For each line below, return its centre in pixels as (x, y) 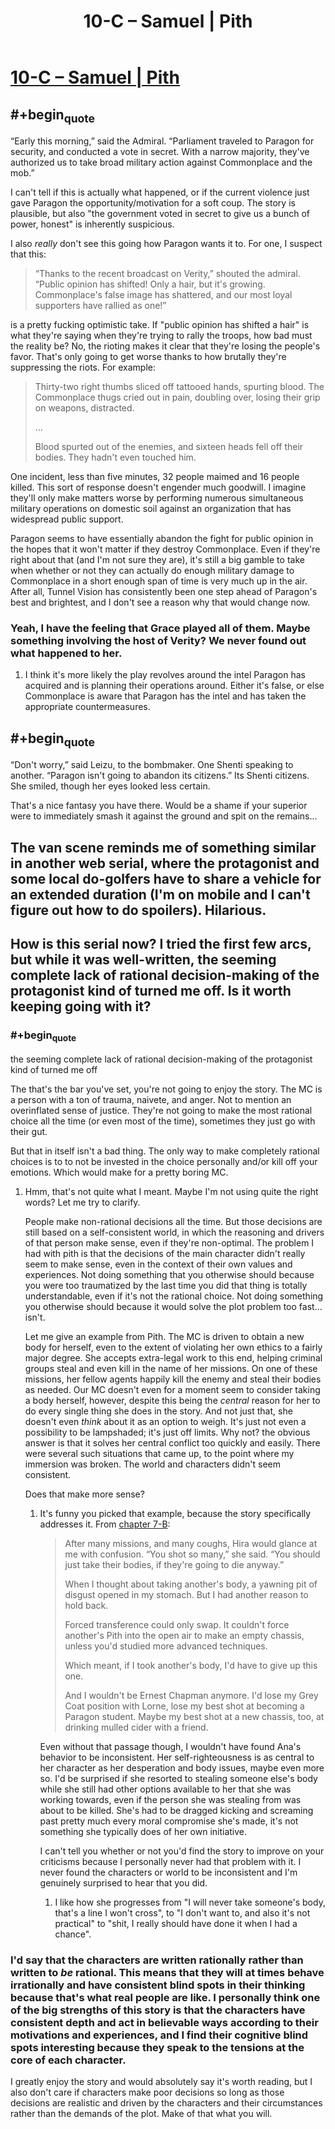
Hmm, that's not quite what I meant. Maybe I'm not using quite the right (171, 1191)
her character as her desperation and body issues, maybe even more (182, 1767)
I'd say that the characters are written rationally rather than (157, 1960)
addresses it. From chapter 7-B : (105, 1524)
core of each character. (68, 2060)
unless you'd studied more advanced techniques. (166, 1646)
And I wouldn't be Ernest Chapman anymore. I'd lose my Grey (191, 1695)
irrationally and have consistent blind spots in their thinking (158, 1985)
